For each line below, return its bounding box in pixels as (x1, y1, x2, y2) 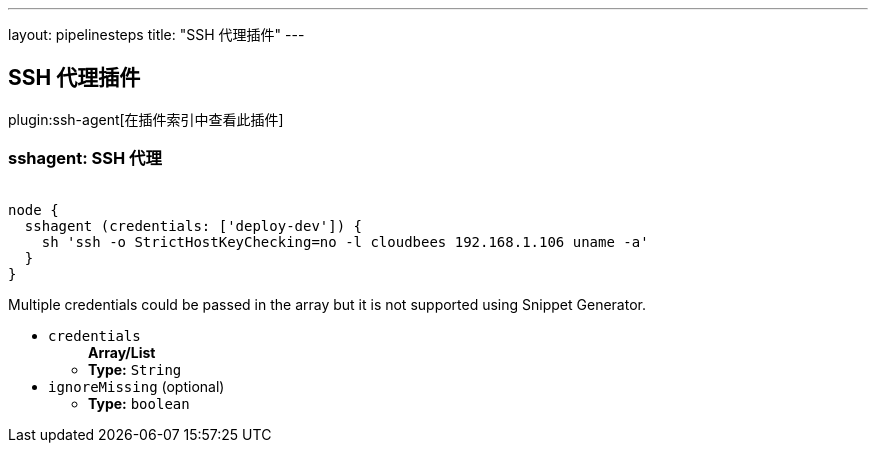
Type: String (88, 360, 182, 378)
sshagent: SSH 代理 (8, 148, 162, 169)
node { (8, 201, 59, 218)
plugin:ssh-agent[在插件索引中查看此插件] (8, 110, 284, 128)
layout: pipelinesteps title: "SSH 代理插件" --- (8, 26, 305, 43)
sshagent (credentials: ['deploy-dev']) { (24, 217, 363, 234)
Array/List (88, 343, 156, 361)
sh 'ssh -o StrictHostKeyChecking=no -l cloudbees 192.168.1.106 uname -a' (41, 233, 649, 250)
